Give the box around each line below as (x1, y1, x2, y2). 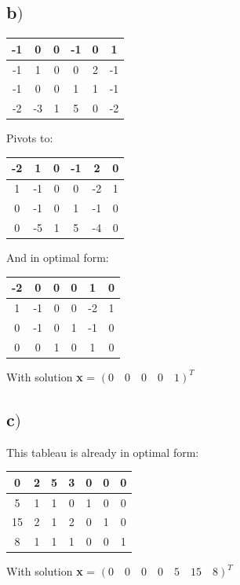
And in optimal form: (6, 249, 109, 266)
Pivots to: (6, 130, 53, 146)
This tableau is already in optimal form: (6, 443, 199, 460)
